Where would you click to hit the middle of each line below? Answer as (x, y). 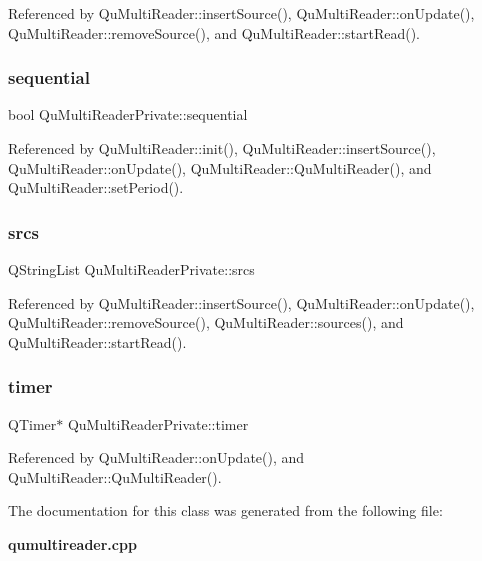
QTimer (32, 423)
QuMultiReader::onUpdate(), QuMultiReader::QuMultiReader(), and (220, 167)
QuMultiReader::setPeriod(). (96, 187)
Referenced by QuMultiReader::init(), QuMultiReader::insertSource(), (222, 148)
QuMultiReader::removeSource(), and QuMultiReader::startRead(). (214, 32)
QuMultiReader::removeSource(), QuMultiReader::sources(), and (206, 322)
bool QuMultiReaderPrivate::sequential (128, 114)
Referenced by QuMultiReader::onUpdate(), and (156, 457)
